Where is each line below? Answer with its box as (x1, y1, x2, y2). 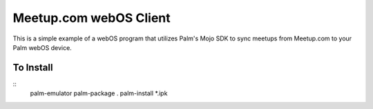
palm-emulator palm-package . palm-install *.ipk (30, 89, 168, 97)
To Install (12, 62, 53, 73)
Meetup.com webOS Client (12, 10, 171, 25)
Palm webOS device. (12, 43, 72, 51)
